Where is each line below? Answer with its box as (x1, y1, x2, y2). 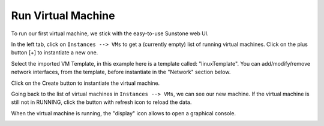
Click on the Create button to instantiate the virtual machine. (11, 79, 160, 87)
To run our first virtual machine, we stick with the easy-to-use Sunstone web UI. (11, 30, 209, 37)
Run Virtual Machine (11, 9, 115, 22)
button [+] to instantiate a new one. (11, 49, 98, 56)
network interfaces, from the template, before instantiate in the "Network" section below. (11, 69, 231, 76)
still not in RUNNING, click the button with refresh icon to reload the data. (11, 99, 192, 106)
